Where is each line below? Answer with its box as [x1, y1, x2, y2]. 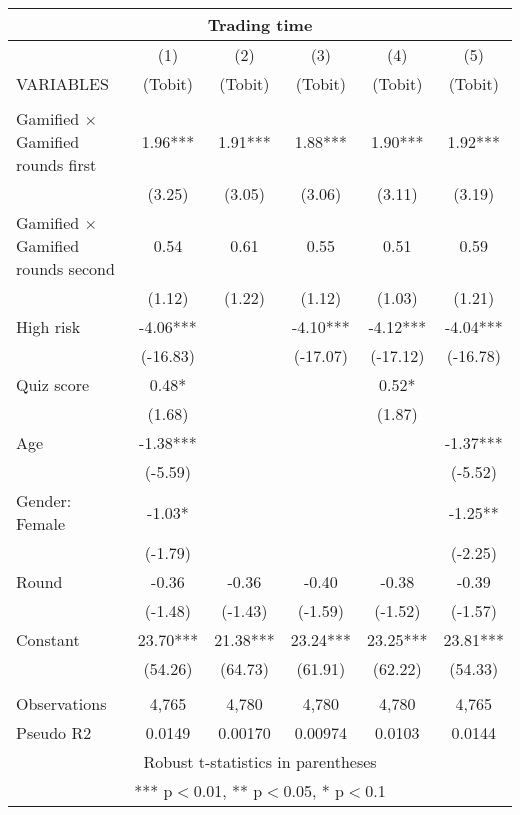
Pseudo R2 [16, 721, 92, 744]
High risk [16, 315, 81, 338]
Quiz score [16, 373, 90, 396]
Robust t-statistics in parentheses [143, 750, 377, 773]
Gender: [16, 489, 72, 512]
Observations [16, 692, 107, 715]
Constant [16, 628, 80, 651]
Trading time [207, 13, 313, 36]
